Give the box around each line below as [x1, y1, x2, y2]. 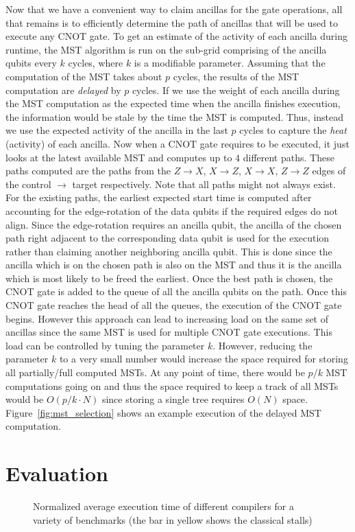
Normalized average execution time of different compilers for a [33, 499, 294, 513]
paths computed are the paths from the [5, 163, 171, 178]
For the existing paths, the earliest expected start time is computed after [5, 190, 312, 205]
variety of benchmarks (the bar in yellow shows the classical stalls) [33, 512, 313, 527]
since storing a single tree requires [101, 392, 245, 406]
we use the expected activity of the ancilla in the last [5, 123, 228, 137]
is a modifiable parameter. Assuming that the [134, 56, 326, 70]
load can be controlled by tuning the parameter [5, 338, 205, 352]
